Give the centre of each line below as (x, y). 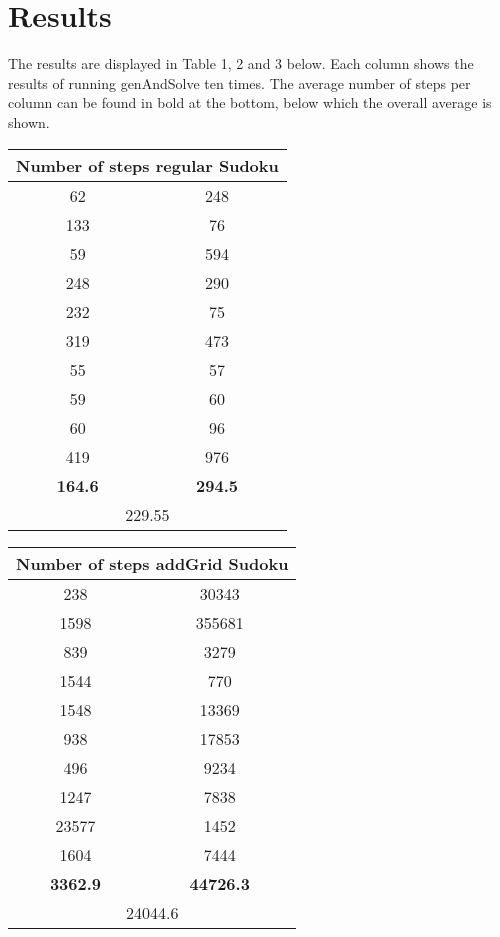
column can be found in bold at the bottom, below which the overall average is (250, 102)
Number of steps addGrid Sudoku (152, 563)
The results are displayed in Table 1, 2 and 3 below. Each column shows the (241, 63)
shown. (29, 121)
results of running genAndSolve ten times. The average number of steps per (239, 82)
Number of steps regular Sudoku (147, 165)
